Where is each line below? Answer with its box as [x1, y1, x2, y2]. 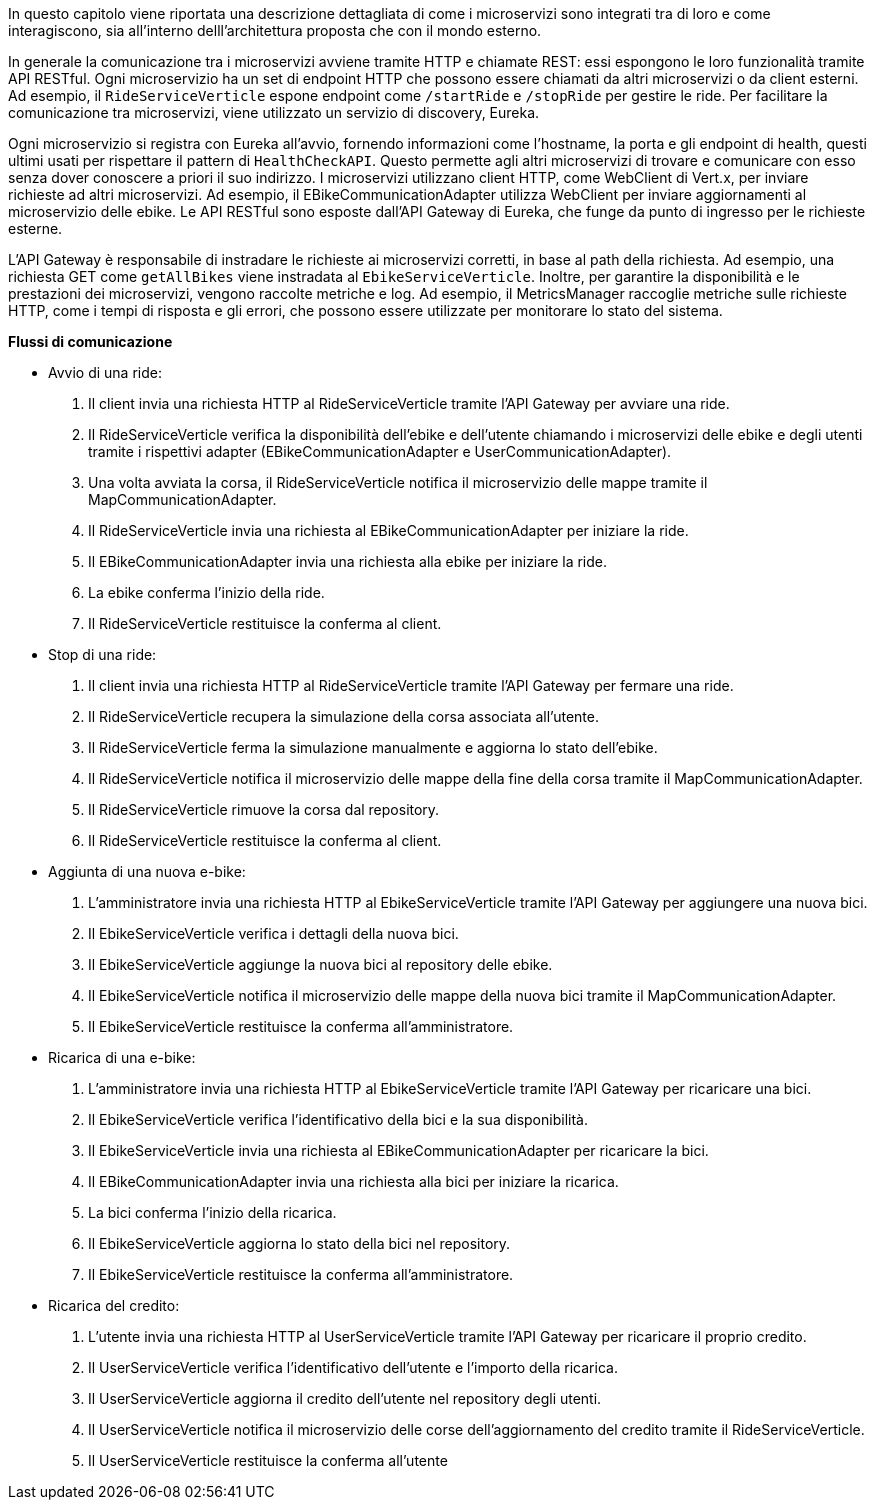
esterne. [8, 220, 63, 237]
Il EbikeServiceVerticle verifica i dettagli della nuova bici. [88, 925, 459, 942]
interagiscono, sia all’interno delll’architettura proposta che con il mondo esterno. [8, 22, 542, 39]
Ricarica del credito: [48, 1297, 180, 1314]
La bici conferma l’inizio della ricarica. [88, 1204, 337, 1221]
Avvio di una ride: [48, 364, 162, 381]
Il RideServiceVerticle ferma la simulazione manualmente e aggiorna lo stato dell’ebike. [88, 739, 658, 756]
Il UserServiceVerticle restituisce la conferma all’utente [88, 1452, 448, 1469]
